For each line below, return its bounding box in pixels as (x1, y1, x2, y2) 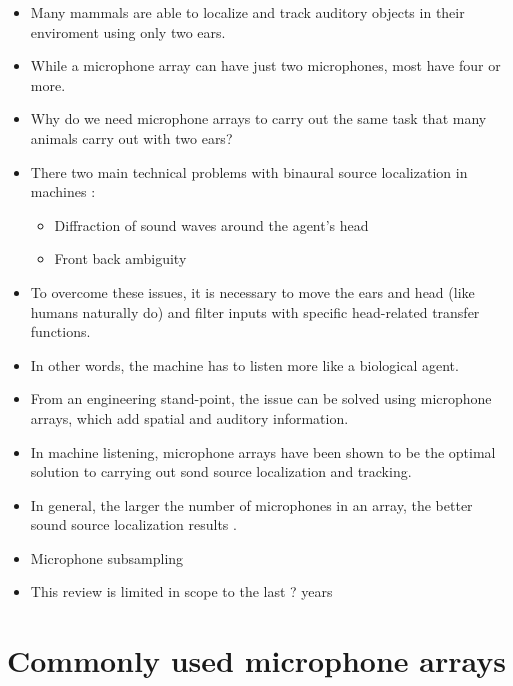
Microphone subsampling (30, 547, 184, 568)
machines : (30, 181, 96, 202)
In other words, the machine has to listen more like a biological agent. (30, 354, 459, 375)
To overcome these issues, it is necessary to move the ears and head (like (30, 281, 475, 302)
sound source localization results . (30, 514, 237, 535)
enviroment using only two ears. (30, 21, 226, 42)
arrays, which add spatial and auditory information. (30, 407, 349, 428)
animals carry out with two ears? (30, 127, 233, 148)
